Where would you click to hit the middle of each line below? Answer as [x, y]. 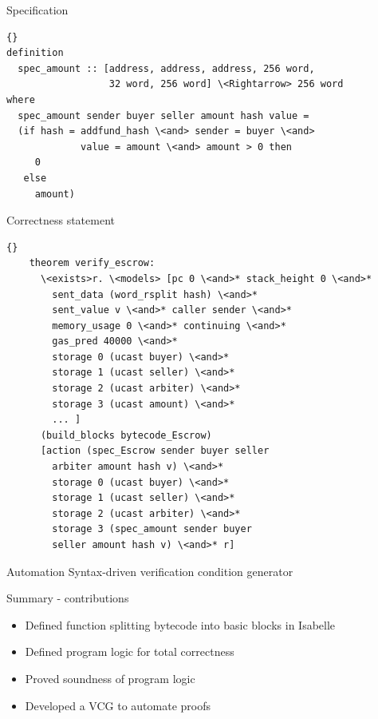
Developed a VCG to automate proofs [118, 705]
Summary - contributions [68, 598]
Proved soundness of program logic [110, 678]
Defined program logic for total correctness [130, 651]
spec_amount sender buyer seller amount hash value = [163, 115]
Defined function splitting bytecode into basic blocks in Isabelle [180, 624]
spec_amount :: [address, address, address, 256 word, [166, 68]
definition [35, 53]
